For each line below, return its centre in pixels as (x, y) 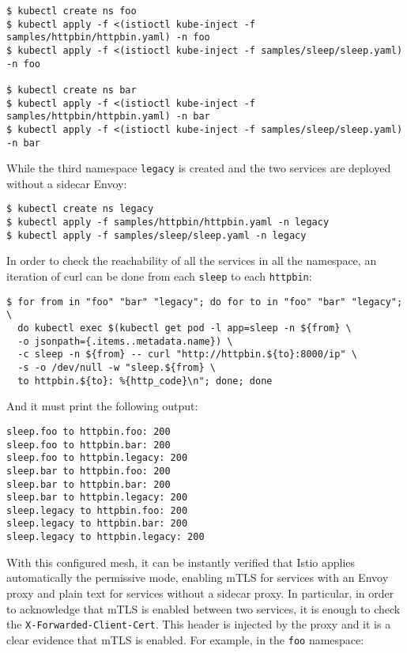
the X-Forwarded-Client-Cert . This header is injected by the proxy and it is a (199, 624)
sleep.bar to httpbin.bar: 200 (89, 484)
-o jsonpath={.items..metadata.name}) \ (125, 341)
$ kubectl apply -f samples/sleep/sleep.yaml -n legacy (156, 235)
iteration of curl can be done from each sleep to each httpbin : (159, 276)
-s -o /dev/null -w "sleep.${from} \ (117, 367)
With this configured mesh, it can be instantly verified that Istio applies (181, 562)
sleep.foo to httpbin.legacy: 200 (97, 458)
